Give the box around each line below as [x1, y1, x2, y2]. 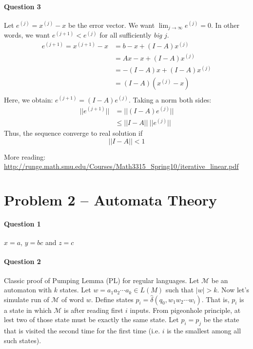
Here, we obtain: [4, 94, 53, 104]
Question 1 [4, 218, 41, 228]
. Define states [91, 294, 134, 304]
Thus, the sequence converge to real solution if [4, 128, 143, 138]
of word [61, 294, 84, 304]
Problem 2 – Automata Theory [4, 190, 217, 210]
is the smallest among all [167, 326, 241, 336]
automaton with [4, 285, 52, 295]
